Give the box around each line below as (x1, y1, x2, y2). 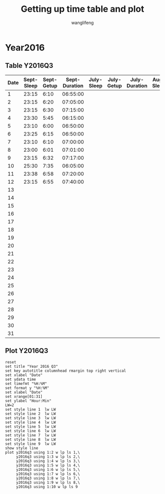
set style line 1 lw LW (5, 407, 56, 412)
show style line (5, 445, 38, 450)
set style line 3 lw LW (5, 415, 56, 420)
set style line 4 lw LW (5, 420, 56, 425)
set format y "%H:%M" (5, 385, 50, 390)
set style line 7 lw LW (5, 433, 56, 438)
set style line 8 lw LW (5, 437, 56, 442)
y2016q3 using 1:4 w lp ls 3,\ (16, 458, 80, 464)
